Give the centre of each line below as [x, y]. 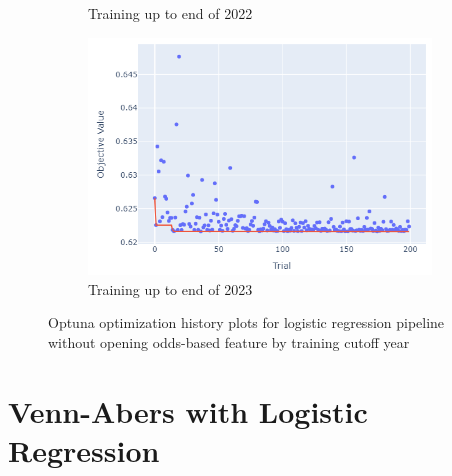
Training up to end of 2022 [170, 13]
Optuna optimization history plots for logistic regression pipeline [246, 322]
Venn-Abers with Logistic [188, 410]
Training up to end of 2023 [170, 288]
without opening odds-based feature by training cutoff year [229, 342]
